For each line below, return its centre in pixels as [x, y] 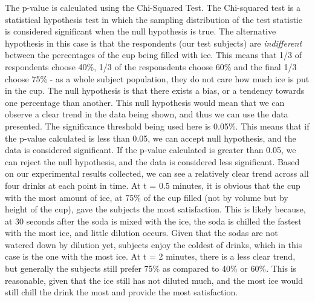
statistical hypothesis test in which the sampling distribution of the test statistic [154, 19]
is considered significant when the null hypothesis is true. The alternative [141, 31]
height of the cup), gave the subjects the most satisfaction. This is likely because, [155, 209]
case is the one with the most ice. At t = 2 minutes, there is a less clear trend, [150, 256]
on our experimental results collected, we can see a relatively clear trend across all [157, 173]
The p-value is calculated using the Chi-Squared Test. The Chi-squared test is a [153, 7]
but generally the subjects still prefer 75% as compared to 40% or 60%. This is [151, 268]
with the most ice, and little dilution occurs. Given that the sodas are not [141, 233]
